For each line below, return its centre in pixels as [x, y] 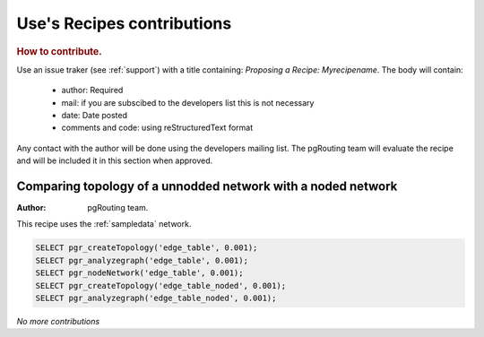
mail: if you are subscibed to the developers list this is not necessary [188, 102]
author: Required [92, 91]
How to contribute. [59, 51]
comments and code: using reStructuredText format [157, 128]
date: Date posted [95, 115]
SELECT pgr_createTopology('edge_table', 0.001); [147, 248]
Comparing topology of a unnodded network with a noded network [207, 186]
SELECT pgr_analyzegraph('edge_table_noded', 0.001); [156, 298]
